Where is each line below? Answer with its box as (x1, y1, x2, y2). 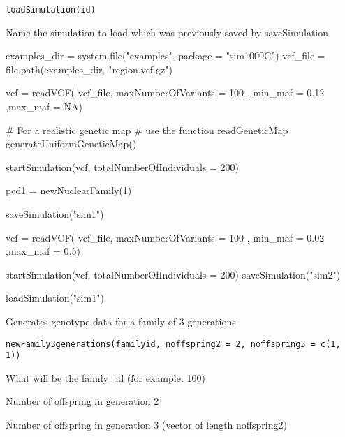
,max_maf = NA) (6, 99, 83, 114)
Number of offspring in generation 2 (6, 394, 159, 408)
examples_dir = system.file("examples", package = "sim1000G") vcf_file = (6, 48, 325, 63)
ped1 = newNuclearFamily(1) (6, 183, 132, 198)
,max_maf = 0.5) (6, 244, 80, 258)
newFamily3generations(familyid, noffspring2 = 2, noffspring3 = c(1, (6, 339, 341, 349)
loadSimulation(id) (6, 5, 96, 15)
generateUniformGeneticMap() (6, 136, 137, 151)
